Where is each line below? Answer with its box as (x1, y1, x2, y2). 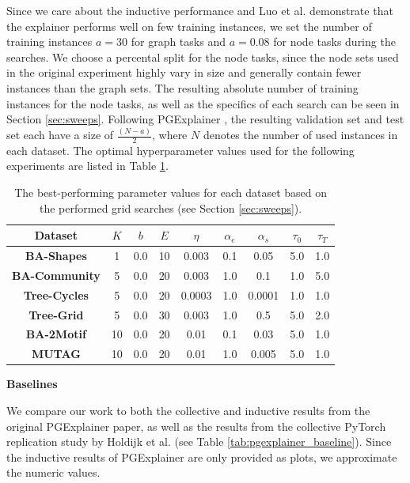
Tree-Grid (28, 306, 84, 323)
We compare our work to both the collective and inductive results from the (6, 402, 370, 419)
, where (151, 126, 188, 143)
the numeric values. (6, 464, 101, 481)
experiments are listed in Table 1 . (6, 157, 169, 174)
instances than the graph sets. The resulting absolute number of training (6, 79, 359, 96)
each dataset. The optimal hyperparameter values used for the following (6, 142, 355, 158)
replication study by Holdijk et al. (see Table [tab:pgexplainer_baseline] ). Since (6, 433, 392, 450)
